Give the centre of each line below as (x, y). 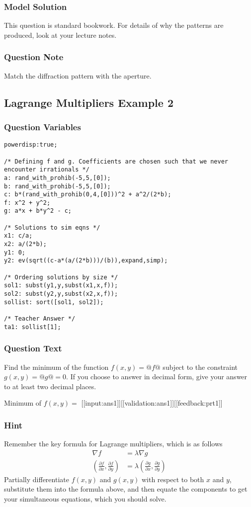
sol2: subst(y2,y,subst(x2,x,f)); (61, 294)
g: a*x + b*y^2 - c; (38, 211)
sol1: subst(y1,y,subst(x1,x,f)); (61, 286)
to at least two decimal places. (50, 386)
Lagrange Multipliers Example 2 (89, 102)
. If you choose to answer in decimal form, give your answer (157, 377)
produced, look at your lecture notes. (60, 35)
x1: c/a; (18, 236)
